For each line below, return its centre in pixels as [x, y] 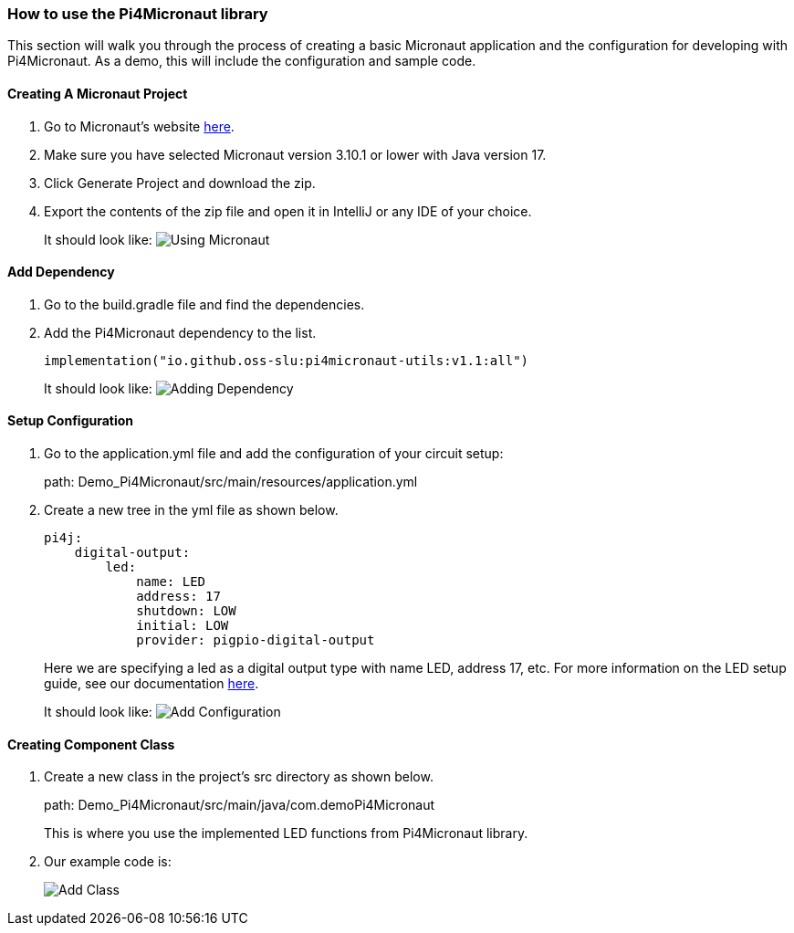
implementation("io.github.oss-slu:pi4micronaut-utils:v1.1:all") [287, 360]
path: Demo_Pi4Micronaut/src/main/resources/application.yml [231, 482]
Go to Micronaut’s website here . [139, 126]
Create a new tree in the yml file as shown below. [191, 510]
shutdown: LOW [186, 611]
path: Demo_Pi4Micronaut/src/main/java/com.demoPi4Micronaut [240, 805]
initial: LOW [183, 626]
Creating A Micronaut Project [98, 93]
